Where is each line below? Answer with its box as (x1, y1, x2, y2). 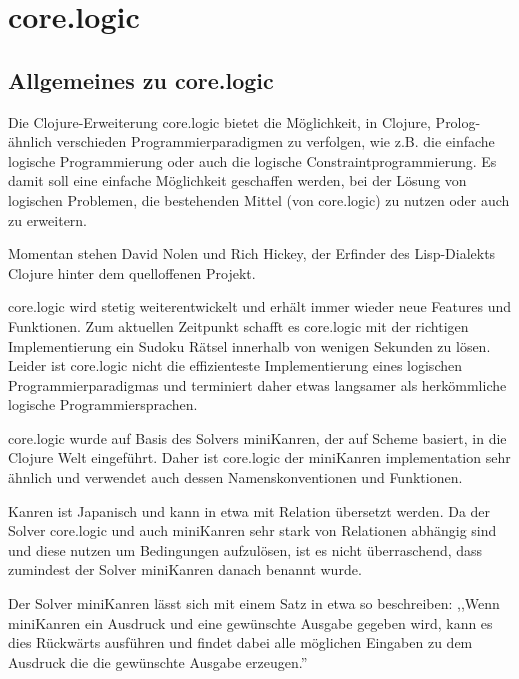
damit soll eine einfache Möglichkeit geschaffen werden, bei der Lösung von (8, 170, 467, 191)
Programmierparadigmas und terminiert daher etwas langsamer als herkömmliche (8, 374, 507, 395)
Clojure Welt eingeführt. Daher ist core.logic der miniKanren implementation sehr (8, 447, 511, 468)
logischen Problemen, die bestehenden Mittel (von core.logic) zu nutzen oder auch (8, 189, 510, 210)
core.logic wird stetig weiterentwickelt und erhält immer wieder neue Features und (8, 296, 512, 317)
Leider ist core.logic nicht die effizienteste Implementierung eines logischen (8, 355, 462, 376)
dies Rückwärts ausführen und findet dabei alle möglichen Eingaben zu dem (8, 632, 473, 653)
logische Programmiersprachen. (8, 394, 198, 415)
